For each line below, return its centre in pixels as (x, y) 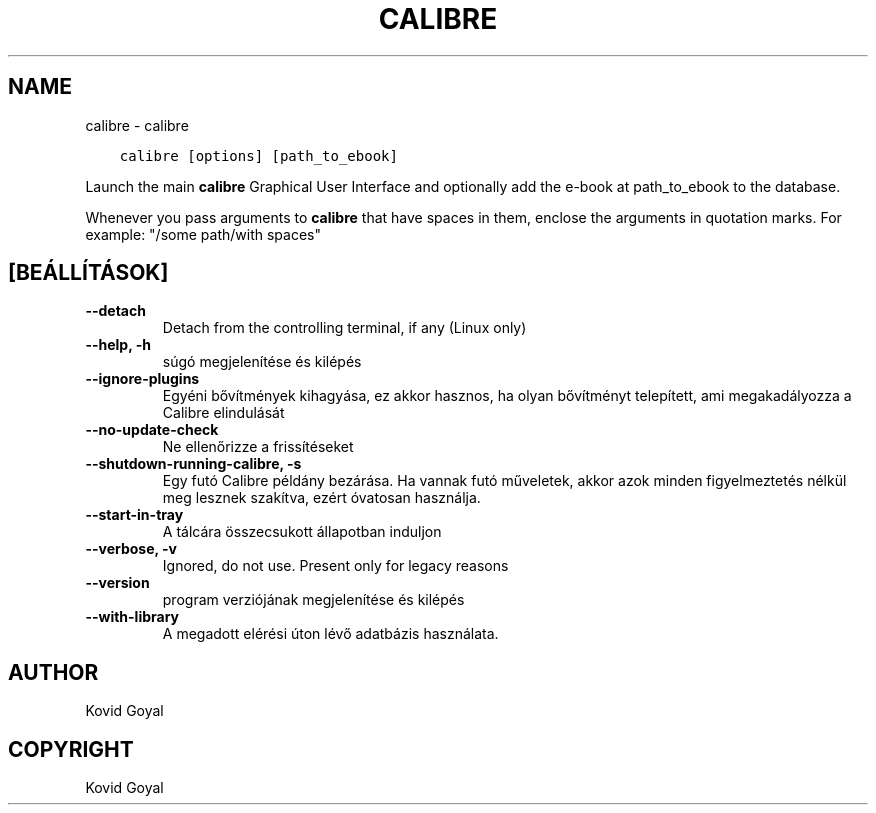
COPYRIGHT (71, 749)
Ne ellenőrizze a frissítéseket (258, 447)
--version (117, 583)
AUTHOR (53, 672)
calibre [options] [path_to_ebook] (258, 155)
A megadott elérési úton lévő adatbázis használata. (330, 634)
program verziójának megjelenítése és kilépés (313, 600)
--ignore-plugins (142, 379)
